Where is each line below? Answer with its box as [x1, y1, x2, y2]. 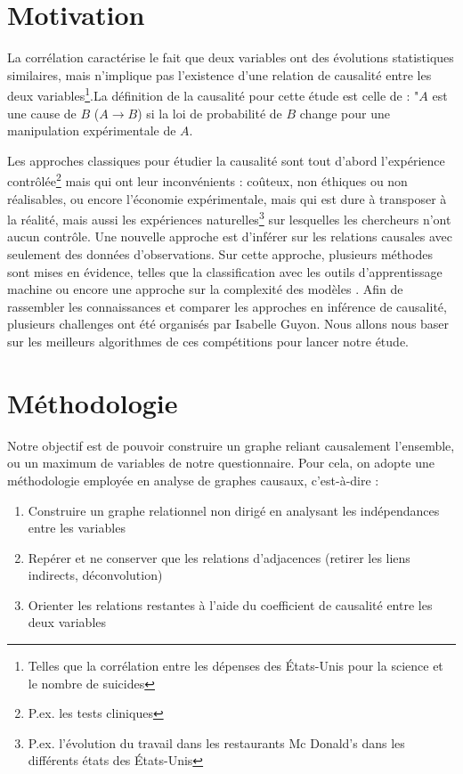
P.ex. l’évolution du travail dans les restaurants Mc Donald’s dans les [28, 733, 405, 752]
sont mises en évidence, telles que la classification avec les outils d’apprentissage [7, 262, 443, 281]
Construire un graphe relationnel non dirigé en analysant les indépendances [28, 501, 440, 519]
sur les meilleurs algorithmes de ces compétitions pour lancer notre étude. [7, 332, 409, 350]
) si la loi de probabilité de [137, 103, 282, 122]
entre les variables [28, 518, 126, 537]
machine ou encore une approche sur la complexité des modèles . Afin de [7, 280, 403, 298]
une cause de [7, 103, 77, 122]
